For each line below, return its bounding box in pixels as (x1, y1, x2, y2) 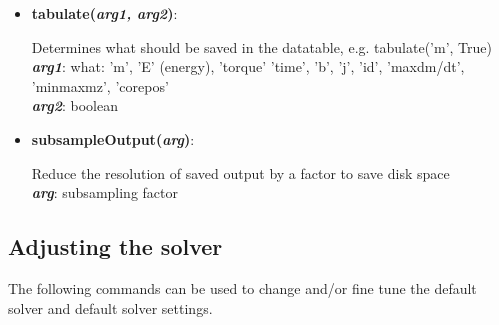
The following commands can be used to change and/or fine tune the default (8, 277, 477, 298)
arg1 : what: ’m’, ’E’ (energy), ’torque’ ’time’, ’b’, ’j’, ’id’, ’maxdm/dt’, (31, 56, 465, 77)
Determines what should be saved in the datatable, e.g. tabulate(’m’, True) (31, 36, 492, 57)
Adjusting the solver (8, 231, 223, 262)
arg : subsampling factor (31, 182, 178, 203)
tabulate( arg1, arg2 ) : (31, 3, 178, 23)
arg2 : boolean (31, 95, 119, 116)
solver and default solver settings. (8, 297, 213, 318)
